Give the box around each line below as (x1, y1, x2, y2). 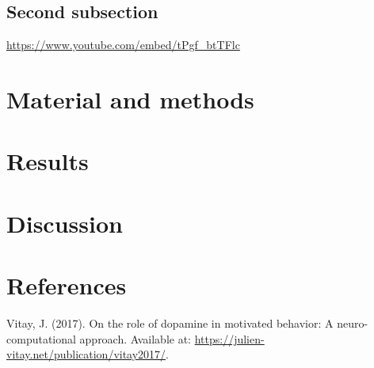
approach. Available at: (79, 330, 192, 347)
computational (6, 330, 76, 347)
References (6, 269, 127, 302)
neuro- (337, 315, 368, 332)
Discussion (6, 207, 123, 239)
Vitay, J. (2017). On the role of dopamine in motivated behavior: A (6, 315, 334, 332)
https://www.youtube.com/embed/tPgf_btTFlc (6, 36, 240, 53)
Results (6, 145, 89, 177)
